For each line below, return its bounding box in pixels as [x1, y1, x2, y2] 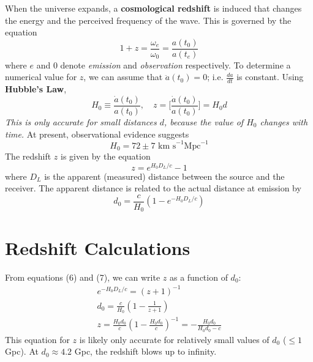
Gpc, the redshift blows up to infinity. [74, 345, 217, 358]
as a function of [169, 270, 228, 283]
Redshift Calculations [5, 235, 190, 260]
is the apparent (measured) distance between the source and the [44, 169, 285, 182]
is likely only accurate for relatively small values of [79, 333, 270, 345]
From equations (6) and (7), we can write [5, 270, 160, 283]
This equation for [5, 333, 70, 345]
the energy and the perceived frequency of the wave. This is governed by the [5, 13, 292, 26]
